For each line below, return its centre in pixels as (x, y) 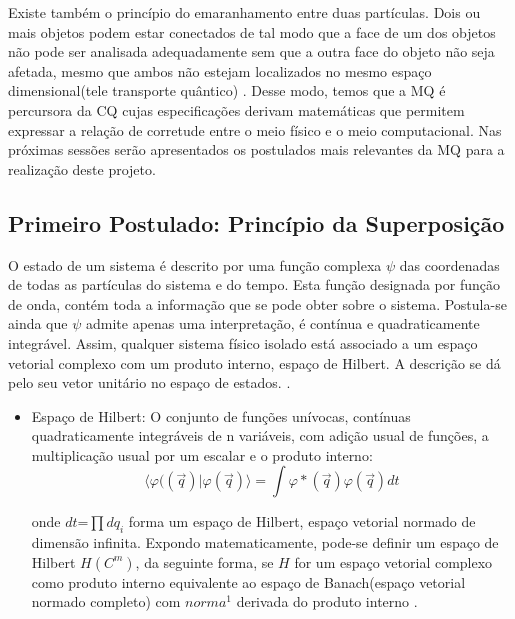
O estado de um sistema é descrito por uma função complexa (195, 264)
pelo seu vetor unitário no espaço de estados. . (149, 382)
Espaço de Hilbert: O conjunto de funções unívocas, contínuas (221, 415)
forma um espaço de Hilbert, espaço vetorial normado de (302, 521)
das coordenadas (449, 264)
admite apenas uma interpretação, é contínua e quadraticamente (282, 323)
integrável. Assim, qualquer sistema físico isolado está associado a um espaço (243, 342)
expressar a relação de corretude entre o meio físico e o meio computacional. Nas (255, 129)
